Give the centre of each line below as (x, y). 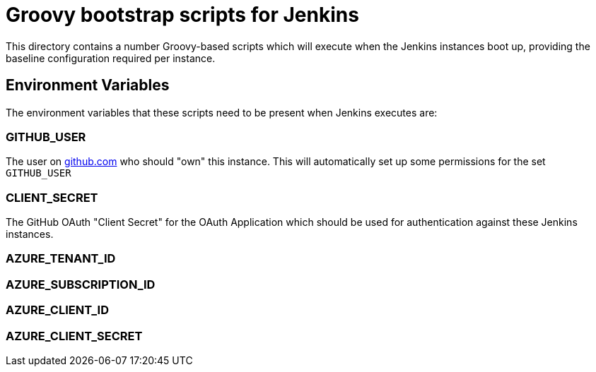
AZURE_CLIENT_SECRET (74, 336)
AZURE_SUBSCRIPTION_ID (81, 284)
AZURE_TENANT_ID (61, 259)
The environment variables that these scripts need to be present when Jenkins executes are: (222, 112)
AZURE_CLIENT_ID (57, 310)
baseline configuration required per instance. (111, 58)
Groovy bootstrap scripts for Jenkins (182, 15)
